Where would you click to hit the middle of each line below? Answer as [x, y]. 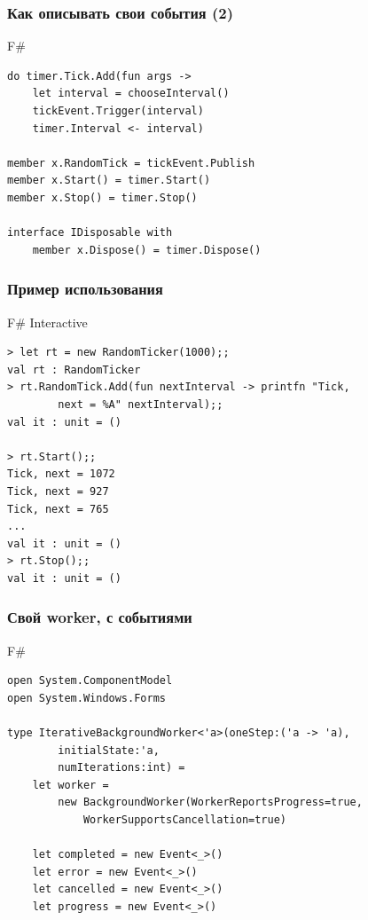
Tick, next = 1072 [61, 474]
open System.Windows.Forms [86, 698]
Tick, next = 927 [58, 491]
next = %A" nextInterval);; [141, 404]
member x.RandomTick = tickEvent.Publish [131, 163]
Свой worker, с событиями [100, 617]
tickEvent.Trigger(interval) [118, 111]
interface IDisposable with [90, 233]
